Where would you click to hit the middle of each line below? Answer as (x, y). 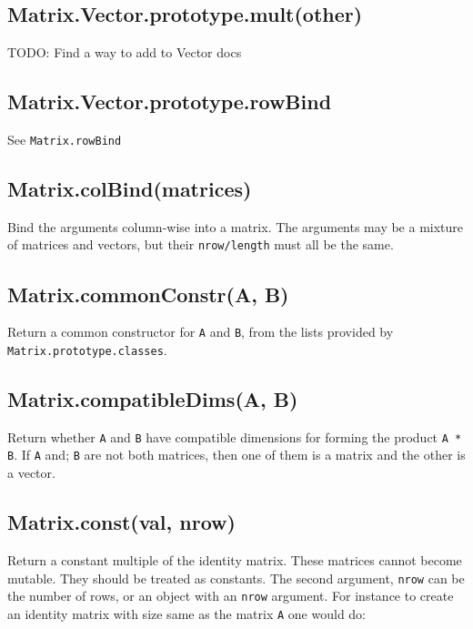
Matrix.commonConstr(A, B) (148, 294)
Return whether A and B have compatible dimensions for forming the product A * (235, 436)
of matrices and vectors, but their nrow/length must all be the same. (201, 244)
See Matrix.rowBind (65, 139)
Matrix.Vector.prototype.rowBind (170, 101)
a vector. (31, 473)
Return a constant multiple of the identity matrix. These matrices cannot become (235, 559)
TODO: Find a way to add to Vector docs (125, 52)
